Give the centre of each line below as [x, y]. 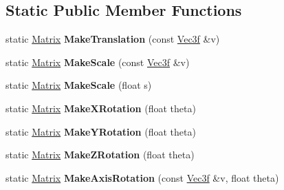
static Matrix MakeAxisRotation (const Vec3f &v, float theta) [142, 177]
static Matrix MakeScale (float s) [79, 85]
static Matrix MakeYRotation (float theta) [101, 131]
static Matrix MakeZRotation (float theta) [100, 155]
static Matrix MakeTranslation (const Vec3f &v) [113, 39]
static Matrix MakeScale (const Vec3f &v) [98, 62]
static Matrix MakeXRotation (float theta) [101, 108]
